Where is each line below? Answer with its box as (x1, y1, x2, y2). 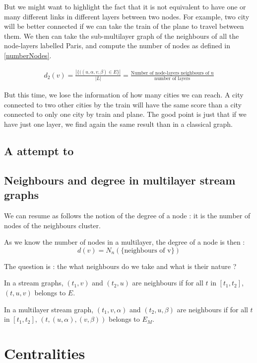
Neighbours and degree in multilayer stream (4, 172, 236, 187)
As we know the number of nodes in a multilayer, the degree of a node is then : (4, 237, 245, 247)
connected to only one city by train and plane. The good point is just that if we (4, 109, 247, 119)
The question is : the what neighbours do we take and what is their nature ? (4, 261, 237, 271)
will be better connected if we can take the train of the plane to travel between (4, 21, 244, 31)
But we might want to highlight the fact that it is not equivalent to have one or (4, 1, 246, 11)
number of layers (154, 76, 191, 81)
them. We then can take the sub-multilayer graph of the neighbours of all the (4, 30, 239, 41)
